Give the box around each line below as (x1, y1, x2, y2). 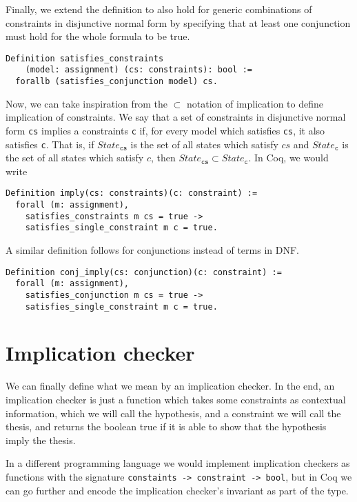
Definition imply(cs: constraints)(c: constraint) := (6, 188, 258, 199)
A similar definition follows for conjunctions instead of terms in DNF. (6, 243, 299, 257)
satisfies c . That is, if (6, 137, 94, 151)
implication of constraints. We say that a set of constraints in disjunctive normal (6, 110, 346, 124)
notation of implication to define (187, 96, 323, 110)
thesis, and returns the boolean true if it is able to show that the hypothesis (6, 419, 327, 434)
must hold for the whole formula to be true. (6, 29, 190, 43)
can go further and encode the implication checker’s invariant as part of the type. (6, 483, 349, 497)
